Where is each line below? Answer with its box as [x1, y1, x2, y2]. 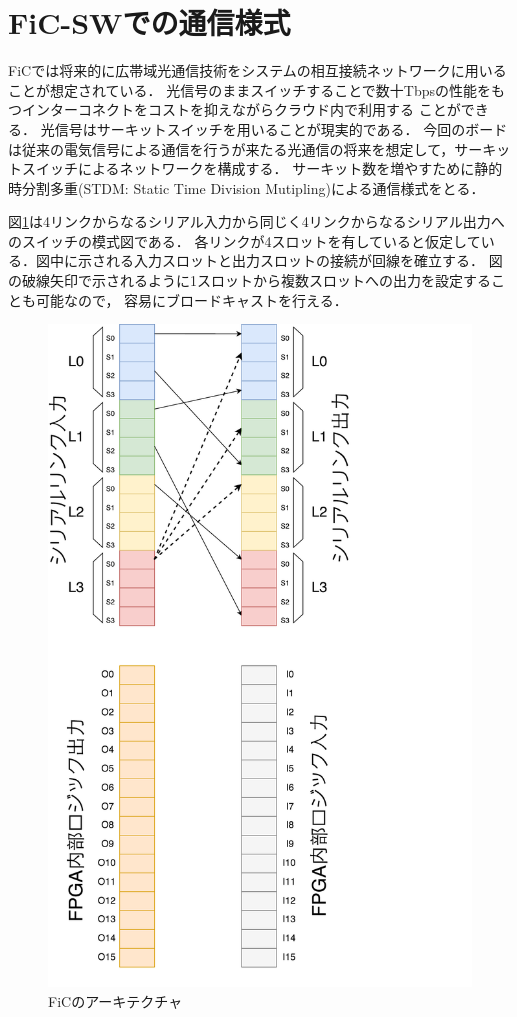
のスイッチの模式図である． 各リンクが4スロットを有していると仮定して [8, 230, 481, 251]
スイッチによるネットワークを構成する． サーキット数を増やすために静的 [21, 158, 503, 179]
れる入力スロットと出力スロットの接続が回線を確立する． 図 [105, 250, 503, 271]
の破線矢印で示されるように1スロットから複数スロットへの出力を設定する [8, 270, 491, 291]
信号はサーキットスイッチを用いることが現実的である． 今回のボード [54, 118, 508, 139]
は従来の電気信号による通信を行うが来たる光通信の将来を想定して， [8, 138, 455, 159]
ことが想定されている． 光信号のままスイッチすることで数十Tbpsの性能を [8, 79, 492, 100]
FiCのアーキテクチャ [48, 990, 183, 1011]
